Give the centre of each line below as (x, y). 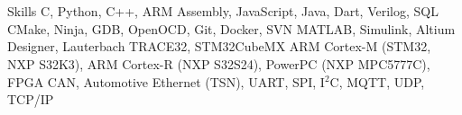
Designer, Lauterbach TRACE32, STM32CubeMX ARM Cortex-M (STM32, (219, 46)
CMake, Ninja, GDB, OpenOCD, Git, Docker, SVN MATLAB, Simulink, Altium (231, 28)
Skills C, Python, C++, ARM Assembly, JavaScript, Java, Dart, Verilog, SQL (223, 11)
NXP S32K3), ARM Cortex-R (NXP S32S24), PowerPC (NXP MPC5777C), (219, 63)
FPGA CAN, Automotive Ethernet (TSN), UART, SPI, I (166, 81)
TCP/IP (31, 99)
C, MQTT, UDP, (377, 81)
